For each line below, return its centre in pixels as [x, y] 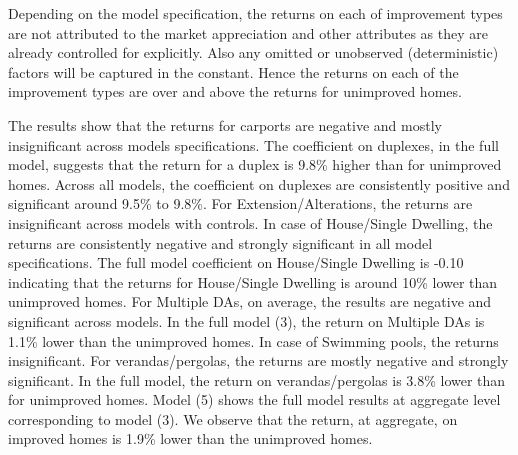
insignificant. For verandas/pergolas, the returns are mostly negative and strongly [258, 360]
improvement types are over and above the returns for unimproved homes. [235, 91]
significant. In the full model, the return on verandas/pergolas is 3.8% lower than [257, 379]
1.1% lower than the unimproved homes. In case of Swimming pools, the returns [253, 340]
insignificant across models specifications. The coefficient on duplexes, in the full [253, 144]
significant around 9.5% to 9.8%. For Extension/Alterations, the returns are [240, 203]
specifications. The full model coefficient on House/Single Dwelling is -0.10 [236, 262]
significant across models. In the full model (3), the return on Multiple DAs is [246, 320]
